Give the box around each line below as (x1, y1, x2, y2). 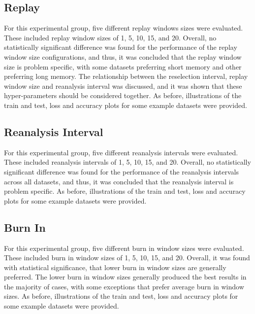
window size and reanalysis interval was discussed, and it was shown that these (4, 80, 242, 91)
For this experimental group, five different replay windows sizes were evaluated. (4, 23, 243, 33)
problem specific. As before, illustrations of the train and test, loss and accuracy (4, 186, 246, 196)
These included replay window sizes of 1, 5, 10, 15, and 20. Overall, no (4, 32, 217, 42)
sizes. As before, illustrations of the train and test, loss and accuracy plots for (4, 291, 238, 301)
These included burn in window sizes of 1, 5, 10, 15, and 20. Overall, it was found (4, 252, 250, 263)
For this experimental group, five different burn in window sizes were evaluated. (4, 243, 244, 253)
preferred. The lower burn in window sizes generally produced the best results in (4, 272, 247, 282)
